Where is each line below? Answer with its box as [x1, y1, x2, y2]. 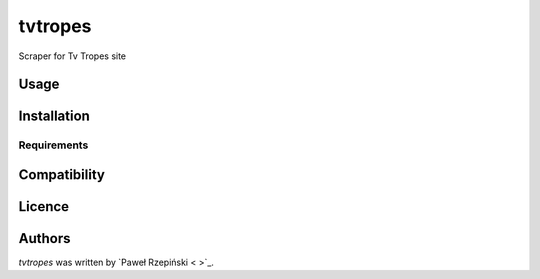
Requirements [18, 138, 89, 152]
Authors [18, 230, 71, 247]
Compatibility [18, 166, 105, 183]
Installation [18, 108, 90, 125]
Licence [18, 198, 70, 215]
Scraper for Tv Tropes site [18, 50, 127, 62]
